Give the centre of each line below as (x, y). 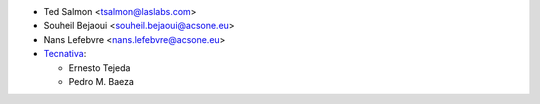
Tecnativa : (65, 54)
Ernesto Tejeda (99, 67)
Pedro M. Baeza (101, 81)
